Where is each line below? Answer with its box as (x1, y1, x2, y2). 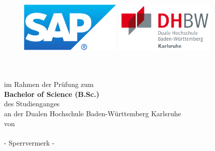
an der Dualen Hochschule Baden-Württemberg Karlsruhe (4, 108, 182, 119)
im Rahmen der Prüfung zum (4, 79, 94, 89)
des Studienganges (4, 98, 60, 109)
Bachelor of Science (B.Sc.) (4, 88, 99, 99)
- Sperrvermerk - (4, 137, 55, 148)
